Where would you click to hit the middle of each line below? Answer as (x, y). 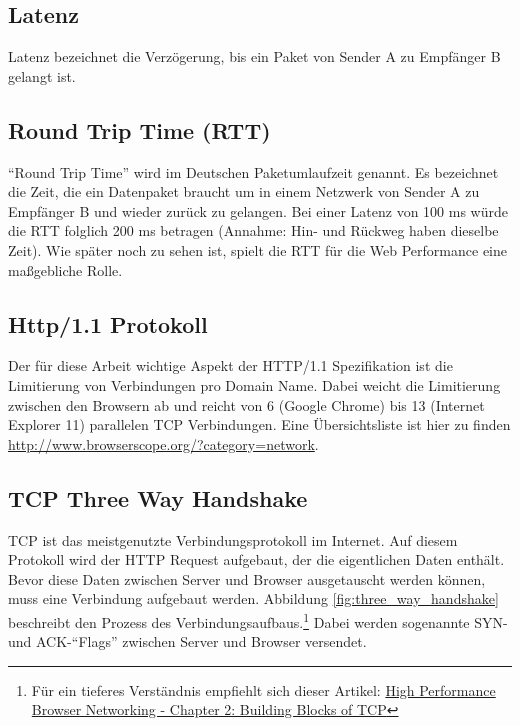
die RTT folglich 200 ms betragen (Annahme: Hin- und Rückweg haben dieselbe (253, 230)
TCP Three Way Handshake (158, 497)
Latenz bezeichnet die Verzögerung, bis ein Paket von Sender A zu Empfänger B (254, 56)
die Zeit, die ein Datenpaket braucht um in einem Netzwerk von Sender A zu (244, 191)
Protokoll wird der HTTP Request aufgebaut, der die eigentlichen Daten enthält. (256, 559)
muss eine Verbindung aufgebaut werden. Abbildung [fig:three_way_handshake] (253, 598)
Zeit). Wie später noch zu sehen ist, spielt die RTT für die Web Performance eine (257, 249)
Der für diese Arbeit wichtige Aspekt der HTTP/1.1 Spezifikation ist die (230, 365)
